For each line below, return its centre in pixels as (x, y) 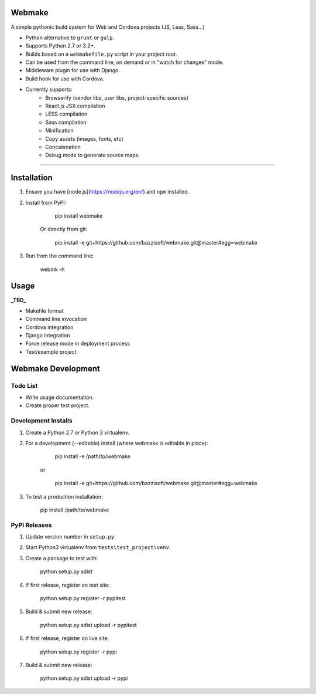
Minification (59, 131)
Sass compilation (66, 122)
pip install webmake (79, 216)
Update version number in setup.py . (71, 537)
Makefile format (44, 310)
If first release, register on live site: (67, 638)
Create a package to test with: (62, 558)
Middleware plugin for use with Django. (73, 70)
